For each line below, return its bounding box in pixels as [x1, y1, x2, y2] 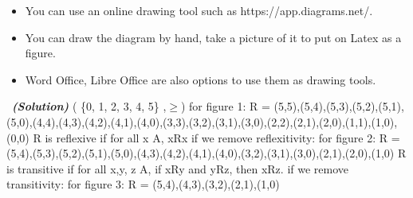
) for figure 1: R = [180, 98, 270, 115]
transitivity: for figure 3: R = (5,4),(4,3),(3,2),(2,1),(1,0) [6, 176, 280, 192]
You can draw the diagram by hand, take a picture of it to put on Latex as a [25, 29, 402, 45]
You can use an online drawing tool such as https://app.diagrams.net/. [25, 2, 373, 18]
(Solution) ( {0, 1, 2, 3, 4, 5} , [12, 98, 167, 115]
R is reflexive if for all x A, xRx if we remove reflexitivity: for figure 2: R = [33, 129, 400, 146]
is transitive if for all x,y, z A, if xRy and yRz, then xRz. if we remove [6, 160, 349, 177]
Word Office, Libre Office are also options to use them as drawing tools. [25, 71, 376, 87]
